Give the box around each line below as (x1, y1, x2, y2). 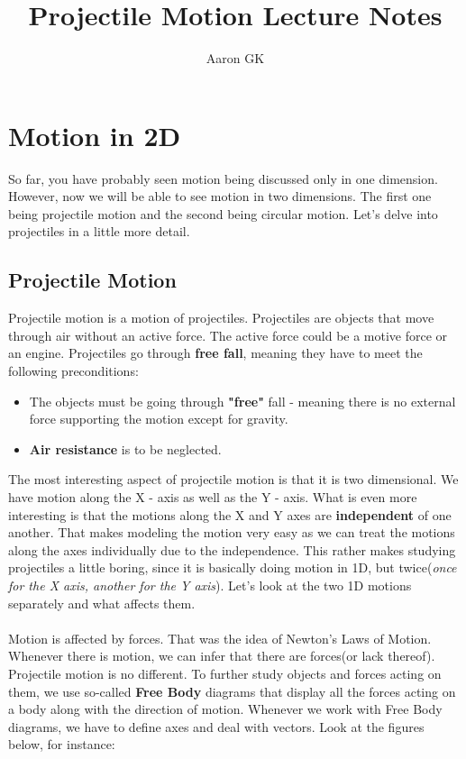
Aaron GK (206, 49, 265, 68)
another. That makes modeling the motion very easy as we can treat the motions (8, 523, 455, 542)
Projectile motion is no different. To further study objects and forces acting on (8, 663, 442, 682)
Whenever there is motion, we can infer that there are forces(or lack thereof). (8, 646, 435, 665)
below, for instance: (8, 735, 115, 754)
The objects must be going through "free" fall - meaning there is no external (29, 391, 456, 410)
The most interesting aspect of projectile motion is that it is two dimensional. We (8, 470, 459, 489)
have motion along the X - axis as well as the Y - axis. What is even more (8, 487, 417, 506)
